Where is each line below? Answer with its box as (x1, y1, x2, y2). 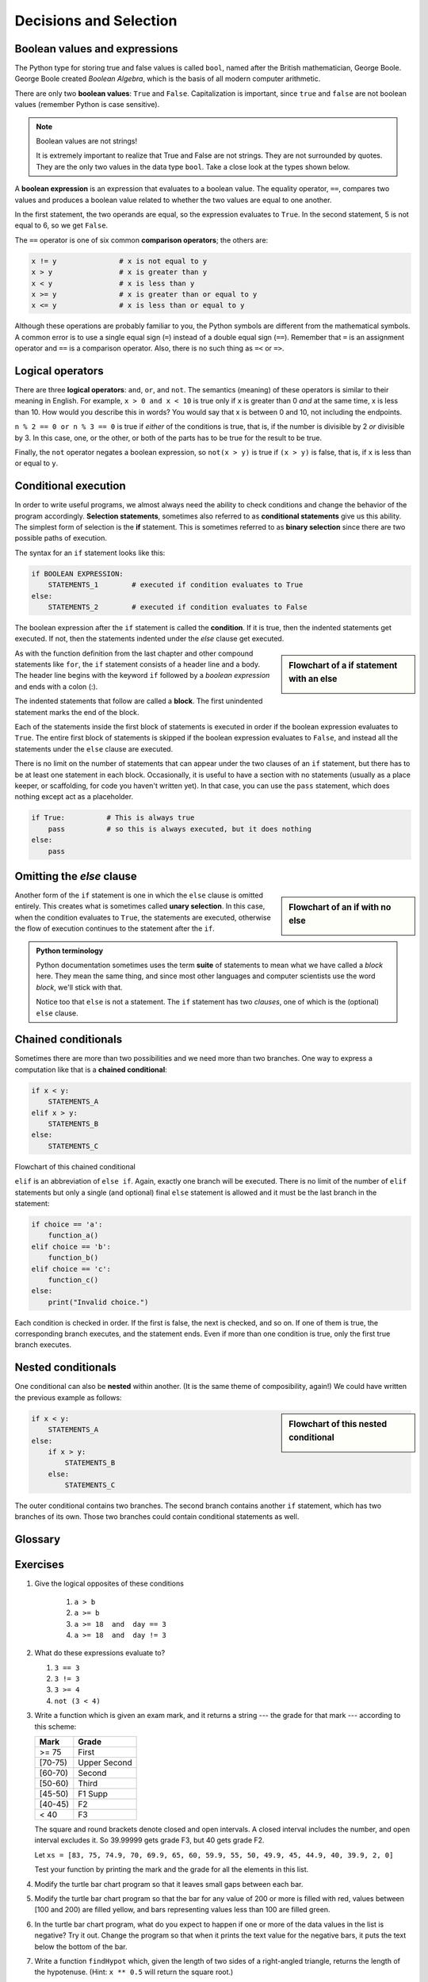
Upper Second (78, 1757, 132, 1768)
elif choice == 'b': (31, 1242, 111, 1251)
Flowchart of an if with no (289, 902, 392, 913)
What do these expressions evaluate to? (34, 1648, 166, 1658)
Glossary (14, 1532, 61, 1546)
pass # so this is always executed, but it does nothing (48, 825, 312, 833)
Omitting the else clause (14, 869, 138, 883)
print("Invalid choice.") (48, 1297, 149, 1307)
